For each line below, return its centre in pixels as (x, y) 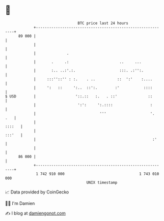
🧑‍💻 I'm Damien (20, 203)
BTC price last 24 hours (103, 23)
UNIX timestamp (102, 182)
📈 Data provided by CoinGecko (37, 192)
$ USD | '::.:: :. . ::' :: (79, 96)
